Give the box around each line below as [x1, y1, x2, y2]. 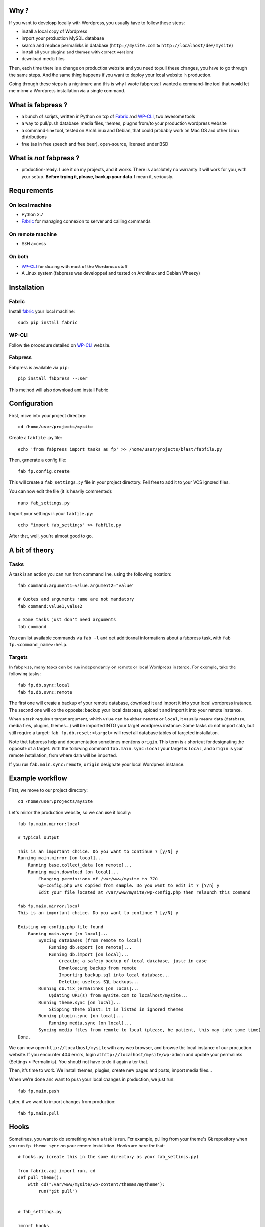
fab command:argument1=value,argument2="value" [18, 583, 134, 588]
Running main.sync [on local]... [27, 931, 109, 936]
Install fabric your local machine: [9, 308, 75, 314]
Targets [9, 654, 28, 661]
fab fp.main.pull [18, 1110, 59, 1116]
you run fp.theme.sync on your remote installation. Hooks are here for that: [9, 1143, 165, 1148]
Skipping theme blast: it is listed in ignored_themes [49, 1006, 184, 1012]
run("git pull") [38, 1188, 78, 1194]
